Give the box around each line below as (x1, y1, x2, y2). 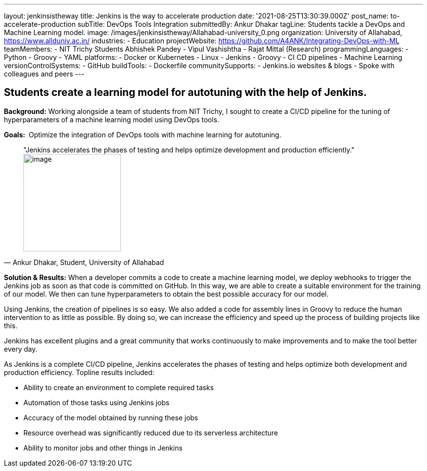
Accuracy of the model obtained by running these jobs (23, 413, 198, 422)
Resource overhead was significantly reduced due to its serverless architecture (23, 428, 278, 437)
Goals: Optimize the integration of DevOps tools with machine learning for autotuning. (4, 130, 281, 139)
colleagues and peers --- (4, 70, 85, 78)
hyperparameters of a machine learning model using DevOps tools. (4, 115, 219, 124)
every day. (4, 344, 38, 353)
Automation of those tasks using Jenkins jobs (23, 398, 170, 407)
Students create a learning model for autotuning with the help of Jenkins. (4, 86, 367, 99)
